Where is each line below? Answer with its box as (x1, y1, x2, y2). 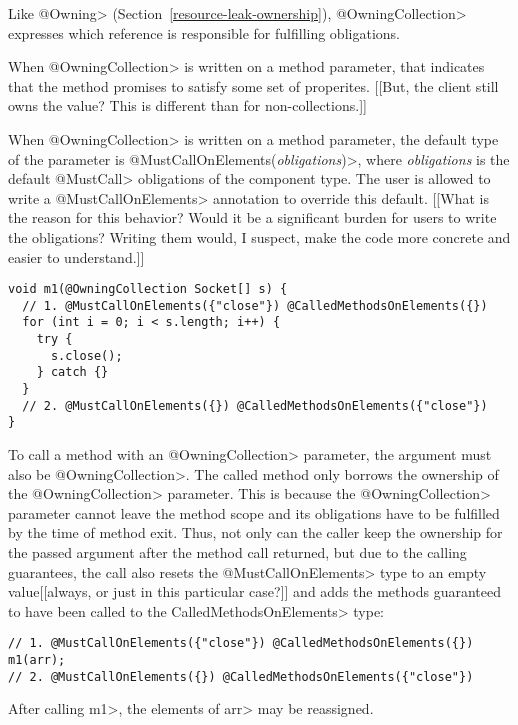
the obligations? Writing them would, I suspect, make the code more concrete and (8, 226, 511, 247)
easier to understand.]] (8, 246, 145, 267)
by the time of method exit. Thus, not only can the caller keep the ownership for (8, 522, 503, 543)
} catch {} (36, 365, 109, 380)
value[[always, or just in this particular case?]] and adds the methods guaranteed (8, 581, 501, 602)
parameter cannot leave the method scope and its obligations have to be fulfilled (8, 502, 500, 523)
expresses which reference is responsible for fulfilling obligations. (8, 22, 400, 43)
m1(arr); (8, 653, 66, 668)
